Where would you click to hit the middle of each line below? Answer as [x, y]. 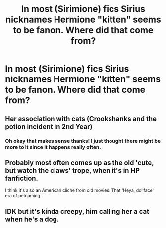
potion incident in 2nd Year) [49, 126]
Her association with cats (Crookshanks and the [81, 118]
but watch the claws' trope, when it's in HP [73, 171]
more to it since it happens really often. [53, 147]
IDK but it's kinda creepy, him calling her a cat [77, 211]
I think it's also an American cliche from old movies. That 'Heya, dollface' [80, 190]
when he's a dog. [32, 219]
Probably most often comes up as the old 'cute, [80, 163]
